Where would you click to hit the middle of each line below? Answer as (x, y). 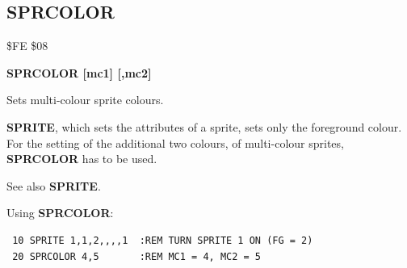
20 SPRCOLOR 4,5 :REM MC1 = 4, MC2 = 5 (136, 256)
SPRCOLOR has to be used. (82, 159)
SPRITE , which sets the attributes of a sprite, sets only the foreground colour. (204, 126)
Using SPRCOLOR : (60, 213)
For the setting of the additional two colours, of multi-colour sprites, (175, 142)
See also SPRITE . (54, 185)
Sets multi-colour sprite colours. (85, 100)
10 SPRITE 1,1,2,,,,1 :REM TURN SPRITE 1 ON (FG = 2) (163, 240)
